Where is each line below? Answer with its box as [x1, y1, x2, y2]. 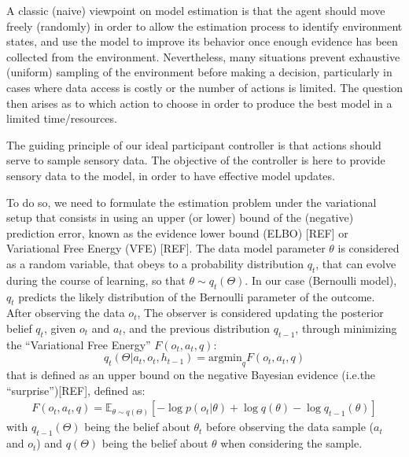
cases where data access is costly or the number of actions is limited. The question [6, 79, 403, 95]
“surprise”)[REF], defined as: [6, 381, 146, 398]
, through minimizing [295, 319, 397, 336]
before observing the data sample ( [206, 418, 374, 435]
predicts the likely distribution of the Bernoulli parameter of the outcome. [18, 288, 375, 304]
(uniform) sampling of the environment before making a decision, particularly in [6, 64, 392, 80]
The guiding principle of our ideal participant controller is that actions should [6, 136, 381, 153]
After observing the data [6, 304, 125, 321]
